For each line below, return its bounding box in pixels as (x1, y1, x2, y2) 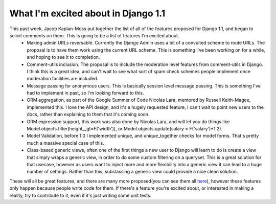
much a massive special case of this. (27, 140, 104, 146)
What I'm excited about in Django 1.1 (9, 8, 166, 19)
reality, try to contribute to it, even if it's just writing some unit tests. (9, 192, 152, 198)
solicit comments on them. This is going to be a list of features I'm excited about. (9, 32, 179, 38)
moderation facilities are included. (27, 76, 99, 82)
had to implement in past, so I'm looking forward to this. (27, 90, 144, 96)
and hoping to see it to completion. (27, 54, 100, 60)
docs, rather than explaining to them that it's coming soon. (27, 111, 150, 118)
